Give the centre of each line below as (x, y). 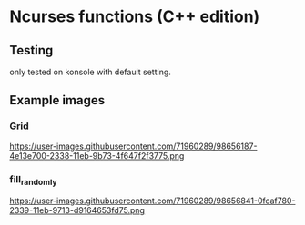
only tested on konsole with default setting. (90, 72)
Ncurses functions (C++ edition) (135, 17)
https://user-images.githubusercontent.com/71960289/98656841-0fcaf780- (152, 201)
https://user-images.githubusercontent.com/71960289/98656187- (133, 146)
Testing (31, 50)
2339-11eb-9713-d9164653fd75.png (77, 210)
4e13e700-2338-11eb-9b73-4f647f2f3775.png (97, 155)
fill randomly (33, 180)
